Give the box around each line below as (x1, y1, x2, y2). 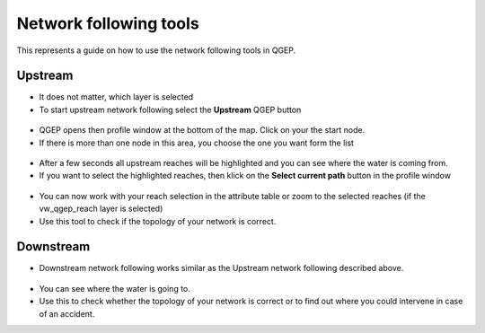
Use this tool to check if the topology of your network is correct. (39, 215, 277, 226)
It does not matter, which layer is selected (39, 92, 194, 102)
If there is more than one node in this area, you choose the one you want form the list (39, 137, 355, 148)
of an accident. (39, 308, 95, 319)
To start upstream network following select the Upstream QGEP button (39, 104, 302, 115)
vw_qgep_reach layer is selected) (39, 203, 163, 215)
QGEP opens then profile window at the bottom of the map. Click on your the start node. (39, 125, 366, 136)
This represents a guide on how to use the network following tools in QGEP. (16, 45, 296, 56)
